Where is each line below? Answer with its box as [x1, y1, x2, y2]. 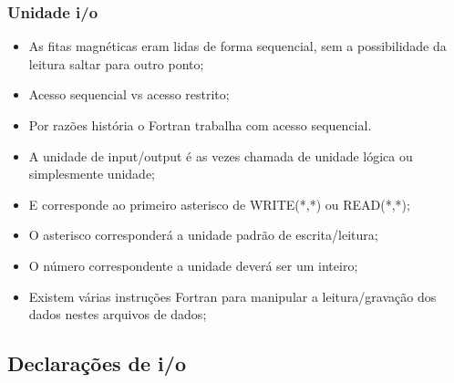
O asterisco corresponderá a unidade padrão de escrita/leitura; [28, 225, 378, 244]
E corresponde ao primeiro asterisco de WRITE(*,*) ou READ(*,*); [28, 194, 410, 213]
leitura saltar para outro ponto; [28, 54, 204, 73]
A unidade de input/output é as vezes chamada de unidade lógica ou [28, 146, 413, 165]
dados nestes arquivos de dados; [28, 305, 207, 324]
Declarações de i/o [7, 349, 186, 378]
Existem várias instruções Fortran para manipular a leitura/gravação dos [28, 286, 437, 305]
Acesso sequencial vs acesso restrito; [28, 85, 230, 104]
